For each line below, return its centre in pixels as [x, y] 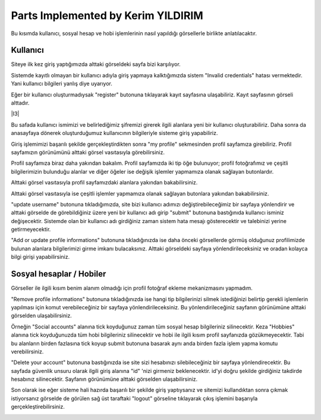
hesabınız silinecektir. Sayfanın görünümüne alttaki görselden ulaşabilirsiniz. [104, 379]
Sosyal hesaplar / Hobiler [59, 274]
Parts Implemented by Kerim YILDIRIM [107, 15]
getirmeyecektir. [31, 230]
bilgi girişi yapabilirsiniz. [40, 257]
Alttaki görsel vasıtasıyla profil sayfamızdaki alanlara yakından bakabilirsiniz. [104, 183]
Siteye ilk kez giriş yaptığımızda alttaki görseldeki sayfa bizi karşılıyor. [96, 64]
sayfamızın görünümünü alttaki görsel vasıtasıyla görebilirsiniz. [88, 152]
